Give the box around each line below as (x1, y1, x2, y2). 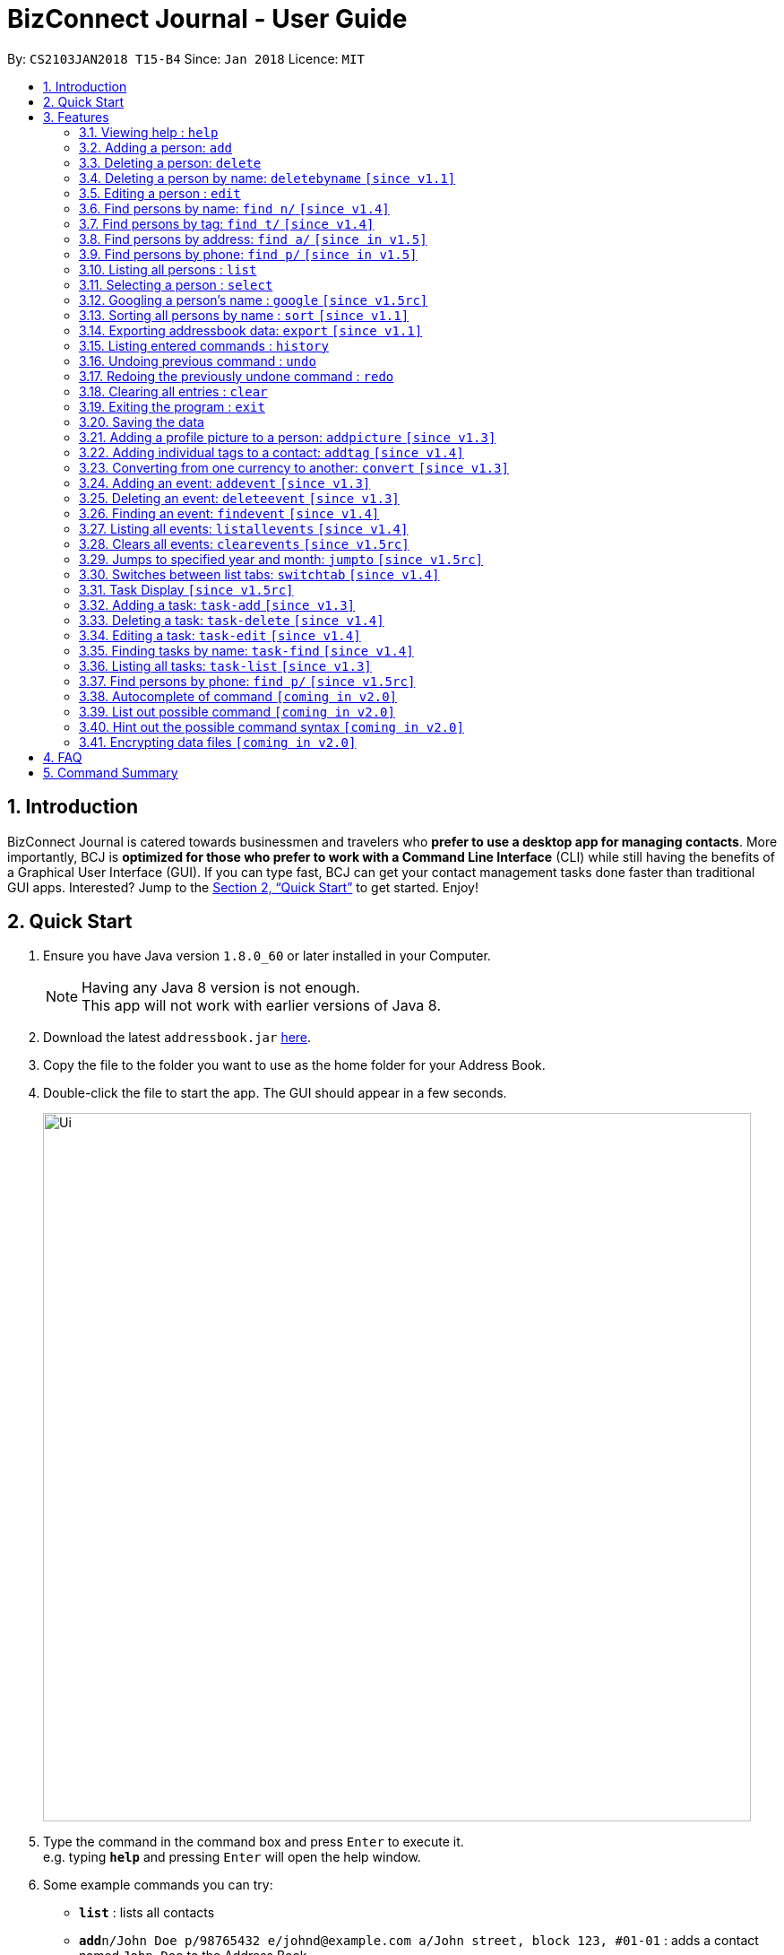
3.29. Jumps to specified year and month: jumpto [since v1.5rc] (79, 551, 484, 567)
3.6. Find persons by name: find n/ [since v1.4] (79, 200, 390, 216)
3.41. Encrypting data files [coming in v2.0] (79, 734, 357, 750)
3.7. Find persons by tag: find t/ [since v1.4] (79, 215, 375, 231)
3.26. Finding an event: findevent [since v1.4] (79, 505, 380, 521)
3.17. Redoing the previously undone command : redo (79, 368, 394, 384)
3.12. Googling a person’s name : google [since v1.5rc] (79, 291, 428, 308)
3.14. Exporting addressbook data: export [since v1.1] (79, 322, 423, 338)
